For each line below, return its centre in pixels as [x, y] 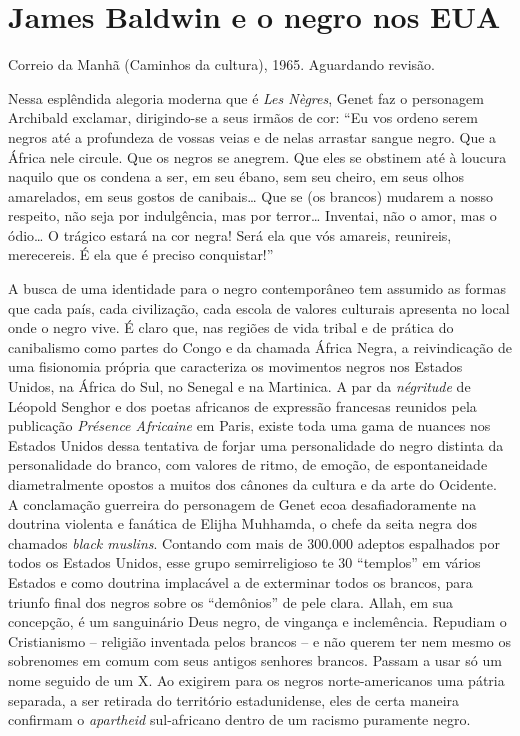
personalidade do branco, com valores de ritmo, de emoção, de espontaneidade [248, 464]
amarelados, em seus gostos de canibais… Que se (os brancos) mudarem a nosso [251, 195]
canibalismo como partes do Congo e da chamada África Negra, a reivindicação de [260, 346]
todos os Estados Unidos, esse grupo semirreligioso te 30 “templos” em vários [244, 562]
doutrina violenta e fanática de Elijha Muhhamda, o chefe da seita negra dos [243, 523]
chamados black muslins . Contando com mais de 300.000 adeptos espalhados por [254, 542]
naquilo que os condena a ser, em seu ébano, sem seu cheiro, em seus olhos [236, 176]
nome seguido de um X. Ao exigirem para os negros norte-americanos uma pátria [256, 679]
